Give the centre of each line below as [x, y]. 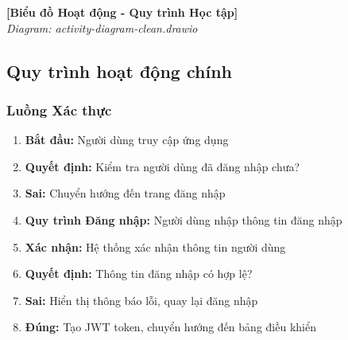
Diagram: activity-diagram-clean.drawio [102, 27]
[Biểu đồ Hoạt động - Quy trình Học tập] [122, 12]
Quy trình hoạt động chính [119, 70]
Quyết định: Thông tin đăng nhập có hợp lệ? [139, 274]
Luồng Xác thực [59, 109]
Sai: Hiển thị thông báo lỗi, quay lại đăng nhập [141, 300]
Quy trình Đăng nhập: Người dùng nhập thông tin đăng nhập [184, 219]
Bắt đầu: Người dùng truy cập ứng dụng [127, 140]
